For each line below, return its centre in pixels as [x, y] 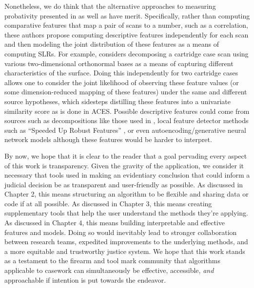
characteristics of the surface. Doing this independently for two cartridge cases [121, 73]
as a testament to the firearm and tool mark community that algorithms [112, 261]
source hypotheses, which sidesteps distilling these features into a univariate [117, 101]
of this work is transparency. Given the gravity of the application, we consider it [124, 165]
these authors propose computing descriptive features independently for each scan [127, 34]
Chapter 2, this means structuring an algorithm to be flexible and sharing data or [127, 194]
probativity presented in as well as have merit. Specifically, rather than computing [127, 15]
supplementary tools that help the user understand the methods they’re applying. [126, 213]
